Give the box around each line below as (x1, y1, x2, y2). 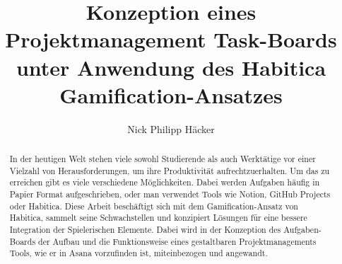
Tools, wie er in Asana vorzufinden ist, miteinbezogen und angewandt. (9, 247, 268, 259)
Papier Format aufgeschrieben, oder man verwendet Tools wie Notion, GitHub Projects (9, 188, 331, 200)
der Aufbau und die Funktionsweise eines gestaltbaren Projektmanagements (38, 235, 317, 247)
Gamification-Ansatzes (59, 80, 283, 109)
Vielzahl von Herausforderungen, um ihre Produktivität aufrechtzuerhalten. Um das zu (9, 164, 330, 176)
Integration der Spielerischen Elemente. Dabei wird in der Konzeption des (9, 224, 281, 236)
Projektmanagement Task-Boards (5, 25, 337, 54)
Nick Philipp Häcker (127, 121, 215, 136)
